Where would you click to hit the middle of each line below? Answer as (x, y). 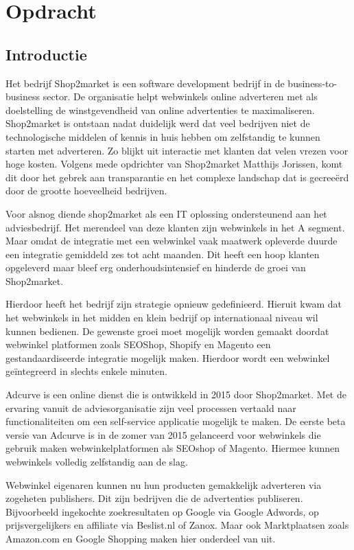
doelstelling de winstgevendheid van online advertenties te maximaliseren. (160, 110)
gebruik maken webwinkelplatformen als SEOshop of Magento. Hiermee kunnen (173, 448)
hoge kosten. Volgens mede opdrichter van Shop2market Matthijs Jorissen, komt (174, 164)
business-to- (312, 83)
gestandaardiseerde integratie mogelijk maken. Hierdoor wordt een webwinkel (168, 357)
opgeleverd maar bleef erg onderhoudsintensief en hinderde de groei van (156, 267)
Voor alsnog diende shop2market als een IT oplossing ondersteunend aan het (166, 213)
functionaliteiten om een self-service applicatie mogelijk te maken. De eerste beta (176, 421)
